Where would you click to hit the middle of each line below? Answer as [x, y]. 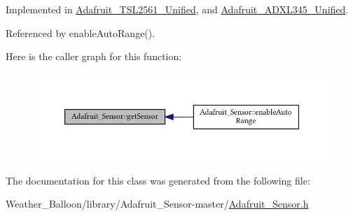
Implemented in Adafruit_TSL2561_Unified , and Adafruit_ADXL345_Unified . [177, 9]
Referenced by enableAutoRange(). [81, 33]
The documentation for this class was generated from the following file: [158, 180]
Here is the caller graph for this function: [94, 56]
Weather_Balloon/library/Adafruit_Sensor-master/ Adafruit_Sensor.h [157, 204]
